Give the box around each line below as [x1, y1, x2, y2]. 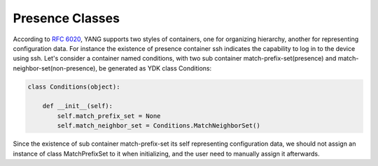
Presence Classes [13, 10, 120, 26]
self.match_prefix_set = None [57, 112, 161, 120]
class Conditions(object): [27, 82, 120, 91]
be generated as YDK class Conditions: [99, 63, 212, 73]
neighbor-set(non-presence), [13, 63, 98, 73]
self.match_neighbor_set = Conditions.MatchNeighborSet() [57, 122, 260, 130]
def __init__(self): [42, 102, 113, 110]
